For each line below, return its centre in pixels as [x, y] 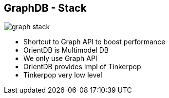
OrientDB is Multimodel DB [66, 50]
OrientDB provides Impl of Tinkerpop [82, 67]
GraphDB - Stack [45, 8]
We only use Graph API [60, 59]
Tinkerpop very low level [63, 75]
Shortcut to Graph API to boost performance [94, 42]
